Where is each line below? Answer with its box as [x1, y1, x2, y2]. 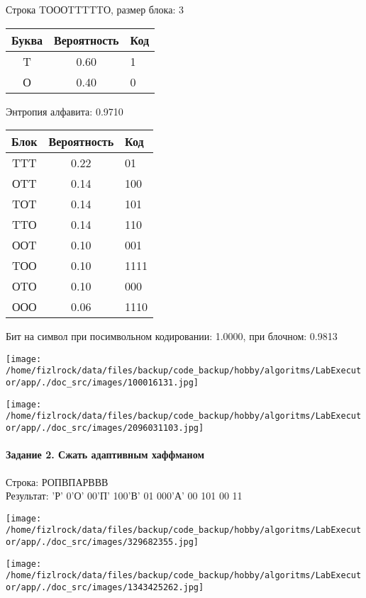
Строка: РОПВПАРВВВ [6, 474, 109, 489]
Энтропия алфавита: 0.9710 [6, 103, 123, 118]
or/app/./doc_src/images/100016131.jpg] [6, 378, 199, 388]
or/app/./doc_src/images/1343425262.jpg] [6, 582, 204, 592]
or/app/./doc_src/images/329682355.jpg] [6, 537, 199, 548]
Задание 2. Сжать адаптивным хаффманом [6, 447, 204, 462]
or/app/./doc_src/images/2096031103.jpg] [6, 423, 204, 434]
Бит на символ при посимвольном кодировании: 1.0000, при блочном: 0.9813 [6, 329, 338, 344]
